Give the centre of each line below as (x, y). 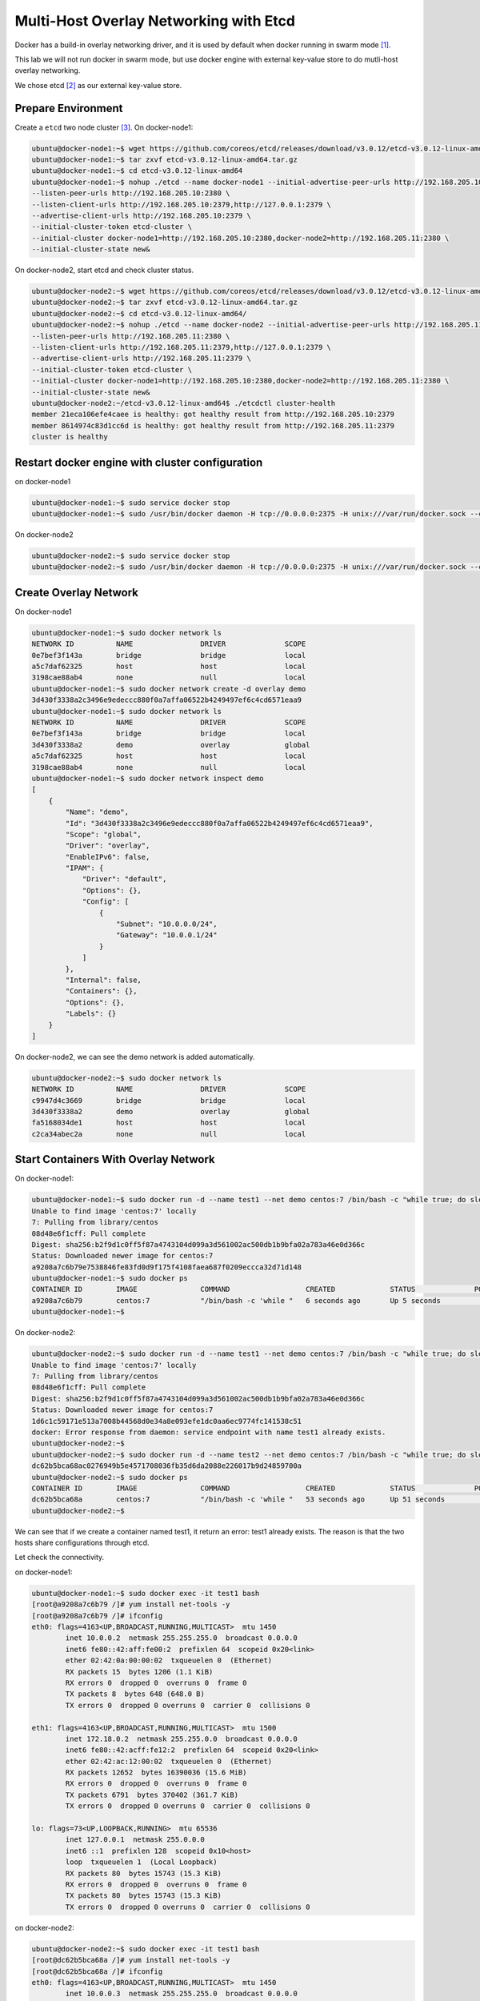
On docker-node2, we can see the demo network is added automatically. (135, 1057)
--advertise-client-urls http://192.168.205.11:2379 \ (141, 359)
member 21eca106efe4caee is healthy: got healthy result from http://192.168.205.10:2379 (213, 415)
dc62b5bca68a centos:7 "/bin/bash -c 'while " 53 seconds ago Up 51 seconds (238, 1500)
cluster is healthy (70, 437)
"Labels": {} (91, 1014)
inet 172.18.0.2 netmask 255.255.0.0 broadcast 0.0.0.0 (181, 1738)
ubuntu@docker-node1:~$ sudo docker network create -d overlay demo (169, 689)
